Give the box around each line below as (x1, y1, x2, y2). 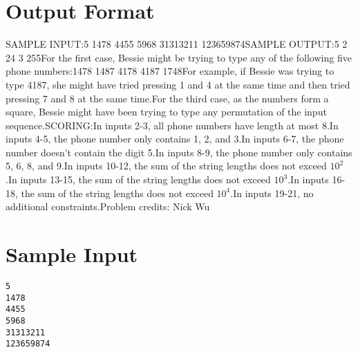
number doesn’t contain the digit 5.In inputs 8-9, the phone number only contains (6, 145, 352, 159)
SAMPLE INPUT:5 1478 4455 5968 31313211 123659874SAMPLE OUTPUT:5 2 (6, 37, 348, 51)
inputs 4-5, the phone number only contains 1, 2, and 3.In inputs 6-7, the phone (6, 131, 344, 146)
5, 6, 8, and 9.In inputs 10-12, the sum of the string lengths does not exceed (6, 158, 327, 173)
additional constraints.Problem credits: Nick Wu (6, 199, 210, 214)
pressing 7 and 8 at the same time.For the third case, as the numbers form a (6, 91, 329, 105)
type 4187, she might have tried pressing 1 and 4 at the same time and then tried (6, 77, 350, 91)
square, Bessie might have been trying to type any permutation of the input (6, 104, 327, 119)
